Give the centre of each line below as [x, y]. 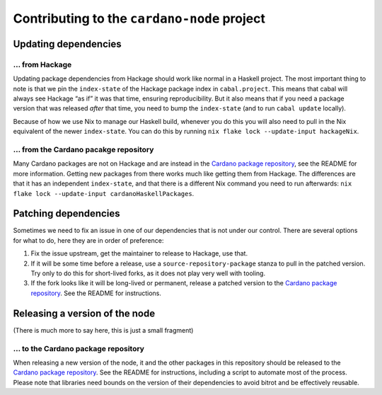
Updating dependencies [67, 44]
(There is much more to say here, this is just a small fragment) [103, 330]
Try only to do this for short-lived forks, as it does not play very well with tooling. [148, 273]
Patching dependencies [66, 213]
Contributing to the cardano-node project [139, 18]
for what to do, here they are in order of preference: [88, 240]
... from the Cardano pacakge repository [83, 150]
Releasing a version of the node [84, 313]
